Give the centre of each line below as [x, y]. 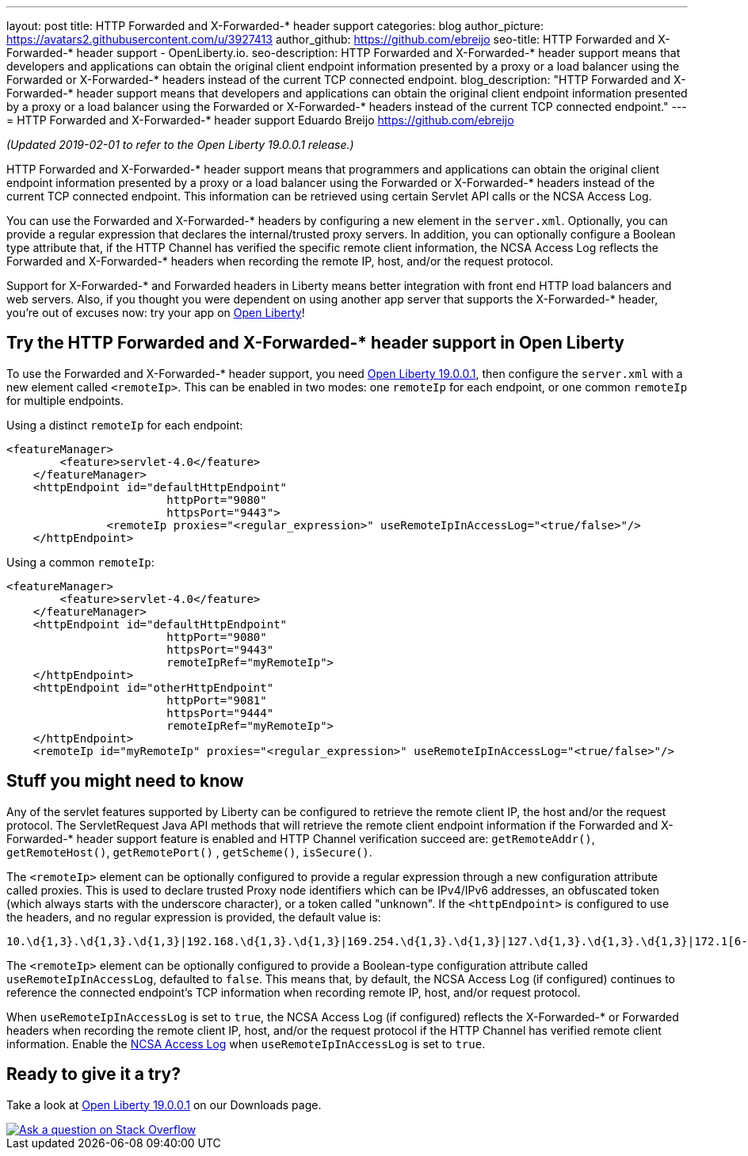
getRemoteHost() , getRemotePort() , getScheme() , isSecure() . [189, 852]
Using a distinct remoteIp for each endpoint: [125, 425]
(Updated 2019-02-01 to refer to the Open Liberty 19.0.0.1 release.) [180, 145]
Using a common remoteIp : [80, 562]
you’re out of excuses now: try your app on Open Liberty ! [156, 313]
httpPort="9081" [217, 700]
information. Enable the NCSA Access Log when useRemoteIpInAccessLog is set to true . [246, 1043]
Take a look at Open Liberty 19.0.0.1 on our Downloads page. [164, 1104]
